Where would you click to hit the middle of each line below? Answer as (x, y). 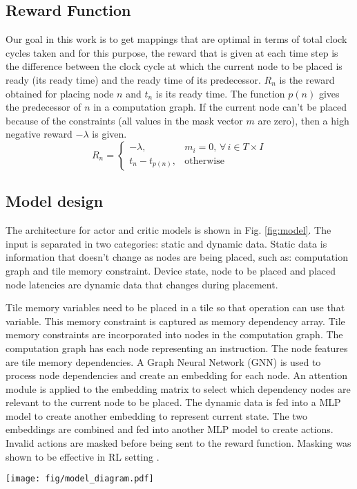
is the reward (307, 79)
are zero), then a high (303, 120)
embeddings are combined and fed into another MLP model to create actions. (170, 429)
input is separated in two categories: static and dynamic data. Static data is (166, 243)
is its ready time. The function (220, 93)
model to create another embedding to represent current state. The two (157, 415)
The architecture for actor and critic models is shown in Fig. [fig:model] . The (168, 230)
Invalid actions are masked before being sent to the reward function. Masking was (178, 443)
